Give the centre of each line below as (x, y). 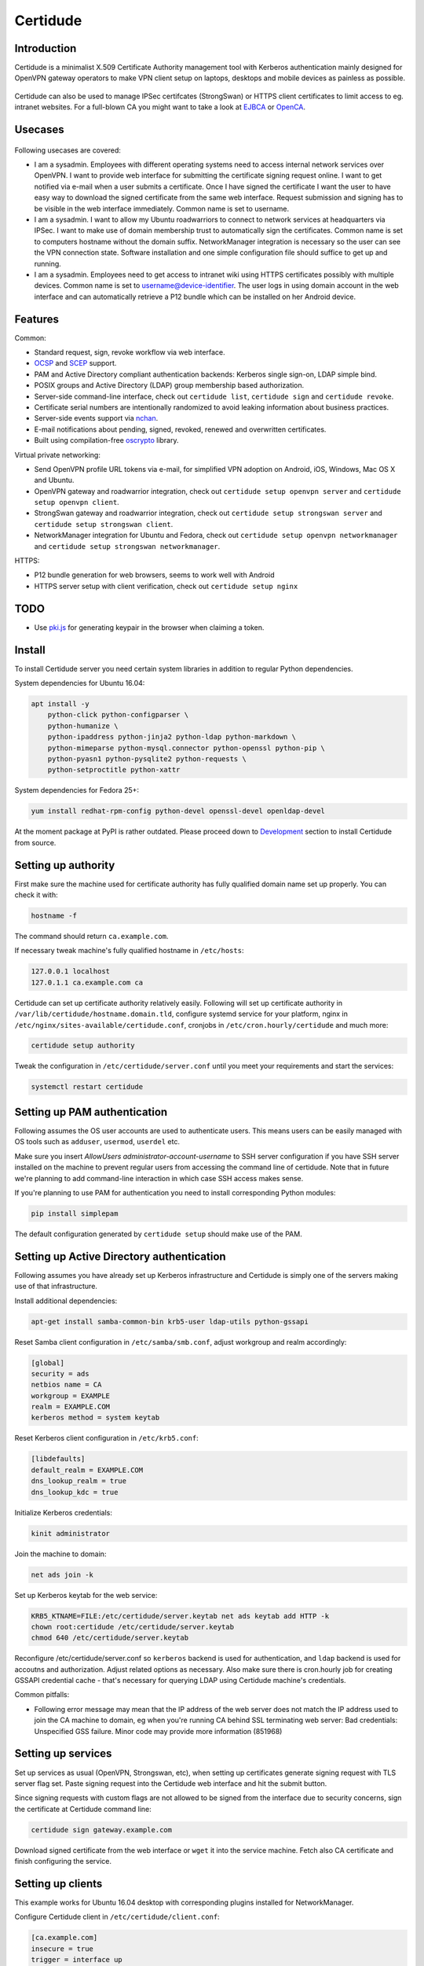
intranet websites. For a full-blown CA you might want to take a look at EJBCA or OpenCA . (160, 107)
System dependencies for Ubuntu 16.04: (80, 683)
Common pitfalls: (42, 1695)
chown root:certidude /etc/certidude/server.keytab (133, 1627)
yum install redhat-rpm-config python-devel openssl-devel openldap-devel (178, 811)
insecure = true (62, 1949)
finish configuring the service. (63, 1861)
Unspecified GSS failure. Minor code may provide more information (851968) (158, 1731)
